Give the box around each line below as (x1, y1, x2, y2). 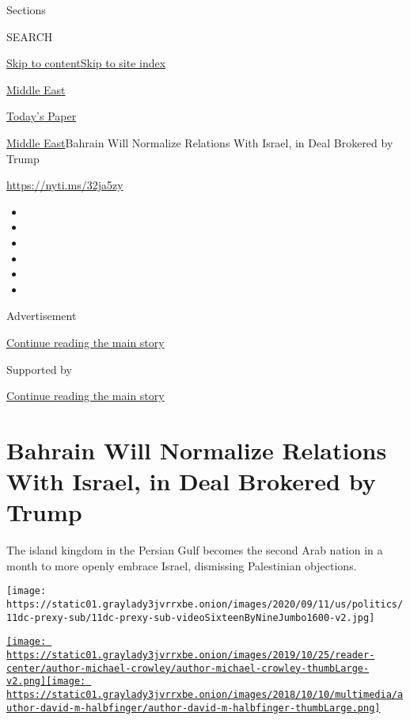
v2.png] (6, 676, 47, 688)
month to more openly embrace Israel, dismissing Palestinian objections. (6, 557, 357, 573)
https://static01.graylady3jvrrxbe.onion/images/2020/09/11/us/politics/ (6, 599, 404, 611)
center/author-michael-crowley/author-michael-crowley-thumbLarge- (6, 662, 370, 674)
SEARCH (6, 28, 53, 44)
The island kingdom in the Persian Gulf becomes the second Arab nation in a (6, 542, 383, 558)
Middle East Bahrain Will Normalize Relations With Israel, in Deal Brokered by (6, 134, 393, 150)
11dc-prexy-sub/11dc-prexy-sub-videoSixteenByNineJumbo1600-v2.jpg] (6, 611, 375, 623)
